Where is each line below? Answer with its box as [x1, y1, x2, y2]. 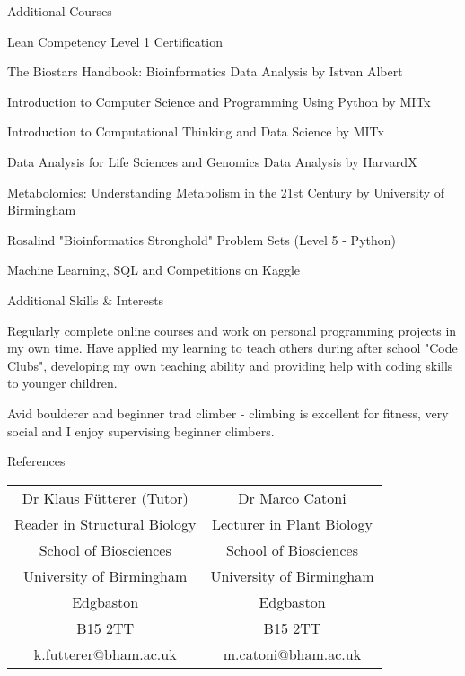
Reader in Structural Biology [14, 513, 197, 534]
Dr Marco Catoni [238, 487, 347, 508]
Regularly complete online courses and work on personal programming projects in [7, 320, 457, 339]
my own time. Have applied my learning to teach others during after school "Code [7, 338, 458, 357]
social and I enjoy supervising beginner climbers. [7, 421, 275, 440]
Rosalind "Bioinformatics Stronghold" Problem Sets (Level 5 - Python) [7, 230, 396, 249]
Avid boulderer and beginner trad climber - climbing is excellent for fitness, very [7, 403, 449, 422]
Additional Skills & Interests [7, 290, 164, 309]
